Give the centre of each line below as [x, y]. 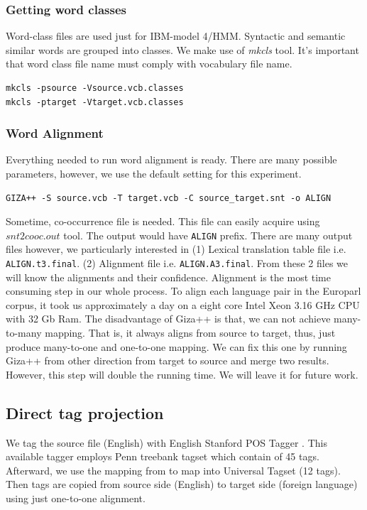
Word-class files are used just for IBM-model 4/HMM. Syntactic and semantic [176, 36]
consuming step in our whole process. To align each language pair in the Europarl [183, 291]
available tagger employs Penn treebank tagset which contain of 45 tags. [163, 456]
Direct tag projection [85, 412]
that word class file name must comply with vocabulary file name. [149, 64]
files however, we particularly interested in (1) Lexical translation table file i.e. [176, 249]
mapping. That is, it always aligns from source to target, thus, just [190, 333]
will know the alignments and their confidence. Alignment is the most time [168, 277]
